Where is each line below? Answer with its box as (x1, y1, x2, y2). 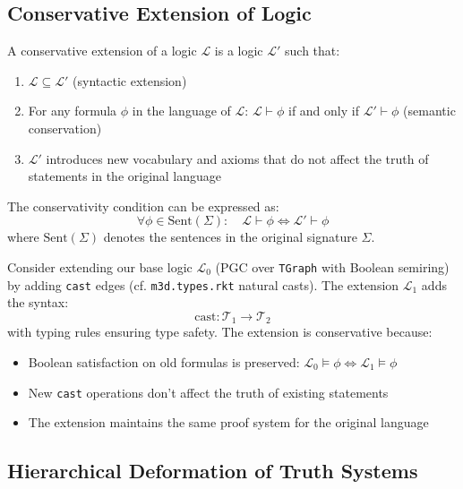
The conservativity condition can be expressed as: (7, 196, 279, 215)
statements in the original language (28, 167, 222, 185)
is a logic (214, 41, 263, 60)
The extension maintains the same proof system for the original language (28, 413, 429, 432)
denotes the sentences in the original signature (103, 227, 357, 246)
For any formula (28, 101, 117, 120)
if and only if (287, 101, 359, 120)
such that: (285, 41, 340, 60)
